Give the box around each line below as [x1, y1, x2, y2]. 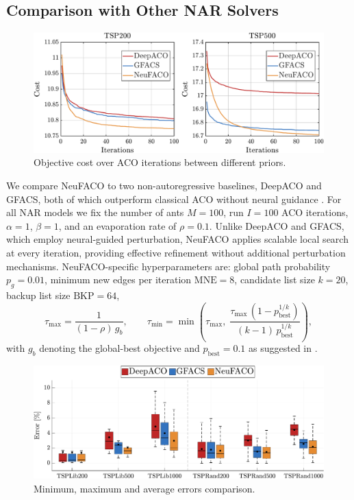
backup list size [6, 287, 71, 302]
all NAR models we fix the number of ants [6, 205, 184, 219]
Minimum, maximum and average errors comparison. [34, 481, 255, 496]
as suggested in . [249, 341, 318, 355]
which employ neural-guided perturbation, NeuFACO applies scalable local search [6, 232, 349, 246]
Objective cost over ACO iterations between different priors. [34, 155, 286, 169]
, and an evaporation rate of [58, 218, 177, 233]
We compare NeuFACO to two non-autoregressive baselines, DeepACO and [6, 178, 322, 192]
